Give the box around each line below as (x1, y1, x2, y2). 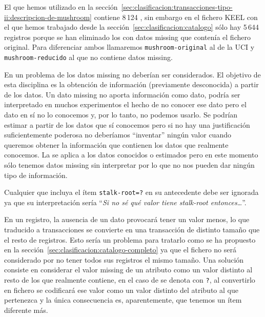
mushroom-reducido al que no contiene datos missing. (4, 52, 173, 63)
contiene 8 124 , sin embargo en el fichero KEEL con (94, 11, 258, 22)
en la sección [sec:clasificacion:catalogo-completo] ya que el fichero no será (4, 244, 236, 255)
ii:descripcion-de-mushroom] (4, 11, 92, 22)
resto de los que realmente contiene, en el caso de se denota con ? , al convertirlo (4, 274, 255, 285)
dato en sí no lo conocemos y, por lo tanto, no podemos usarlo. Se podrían (4, 109, 238, 120)
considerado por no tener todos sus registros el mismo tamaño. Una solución (4, 254, 244, 265)
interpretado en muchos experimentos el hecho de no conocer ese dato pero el (4, 99, 247, 110)
